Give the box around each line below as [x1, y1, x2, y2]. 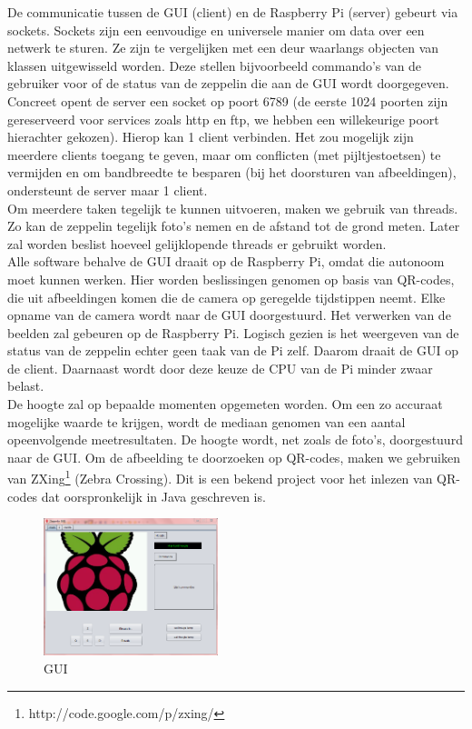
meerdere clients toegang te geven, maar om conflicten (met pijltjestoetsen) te [7, 145, 441, 164]
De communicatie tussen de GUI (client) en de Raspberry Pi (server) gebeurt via [7, 3, 458, 21]
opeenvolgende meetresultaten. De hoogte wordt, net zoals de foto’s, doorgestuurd [7, 430, 463, 449]
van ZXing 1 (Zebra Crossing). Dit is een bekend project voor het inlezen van [7, 466, 433, 488]
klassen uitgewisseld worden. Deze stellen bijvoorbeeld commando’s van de [7, 55, 422, 75]
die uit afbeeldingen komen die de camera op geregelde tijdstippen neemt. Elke [7, 287, 446, 306]
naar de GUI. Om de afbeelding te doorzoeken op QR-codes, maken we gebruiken [7, 447, 461, 466]
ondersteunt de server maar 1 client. [7, 180, 208, 199]
